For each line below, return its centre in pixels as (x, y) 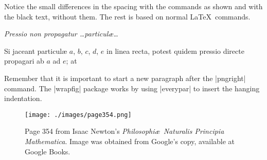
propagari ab (24, 61)
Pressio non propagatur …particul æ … (61, 34)
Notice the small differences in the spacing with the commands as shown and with (133, 6)
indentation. (23, 98)
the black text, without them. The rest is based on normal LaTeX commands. (127, 16)
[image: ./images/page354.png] (78, 115)
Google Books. (48, 151)
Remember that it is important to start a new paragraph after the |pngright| (125, 78)
